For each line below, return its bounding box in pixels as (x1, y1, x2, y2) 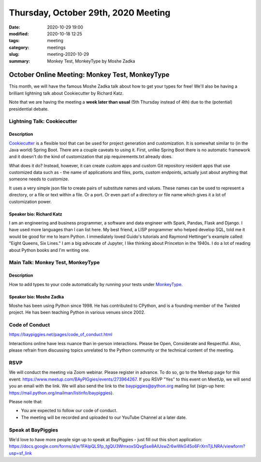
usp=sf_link (9, 450, 32, 456)
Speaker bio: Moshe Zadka (9, 294, 64, 300)
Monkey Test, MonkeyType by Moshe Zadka (47, 58, 135, 64)
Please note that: (9, 398, 43, 404)
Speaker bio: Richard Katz (9, 211, 62, 217)
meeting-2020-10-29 (47, 51, 89, 57)
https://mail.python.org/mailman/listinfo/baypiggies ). (9, 390, 114, 396)
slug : (9, 51, 19, 57)
